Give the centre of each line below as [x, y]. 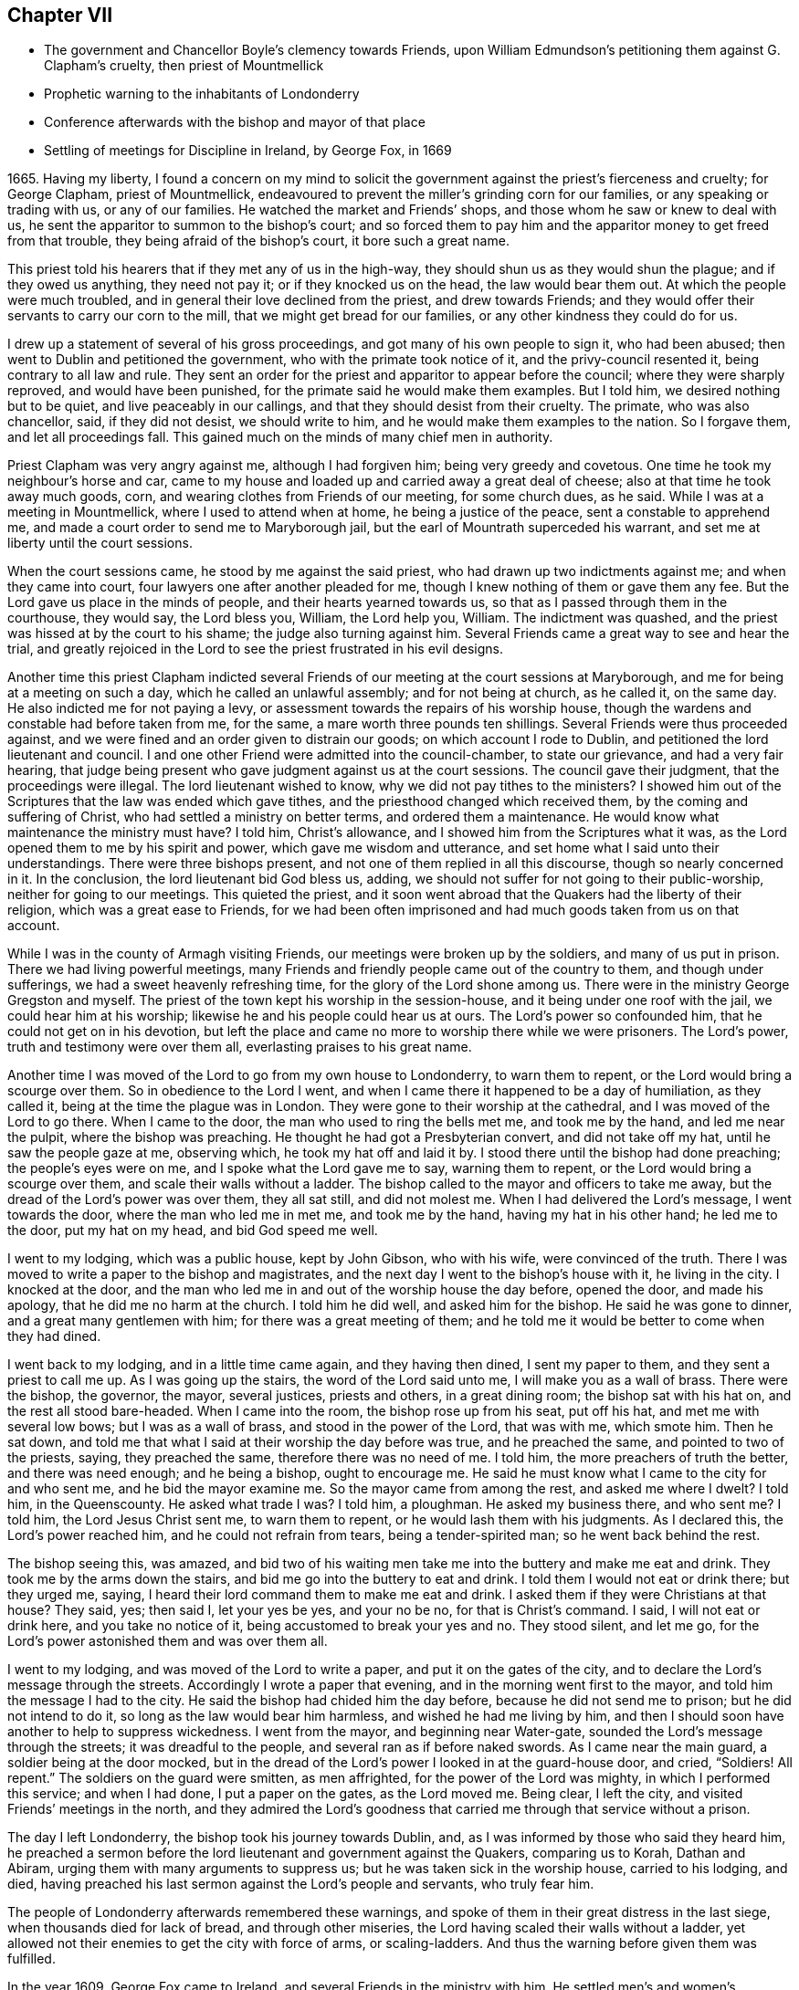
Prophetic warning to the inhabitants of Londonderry [202, 94]
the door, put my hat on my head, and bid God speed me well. [193, 1231]
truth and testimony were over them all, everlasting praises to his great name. [240, 1047]
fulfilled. [32, 1959]
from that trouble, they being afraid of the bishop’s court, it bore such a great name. [258, 241]
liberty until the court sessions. [100, 543]
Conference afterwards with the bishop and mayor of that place [235, 122]
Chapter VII [60, 15]
